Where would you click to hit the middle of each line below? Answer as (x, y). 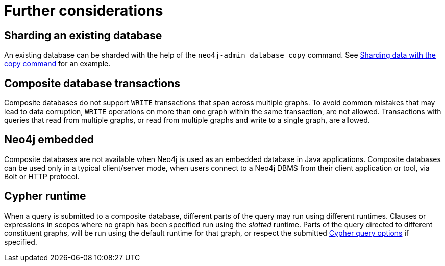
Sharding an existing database (83, 35)
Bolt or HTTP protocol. (42, 176)
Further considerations (84, 11)
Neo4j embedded (49, 140)
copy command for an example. (57, 64)
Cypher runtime (45, 196)
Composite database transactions (92, 83)
